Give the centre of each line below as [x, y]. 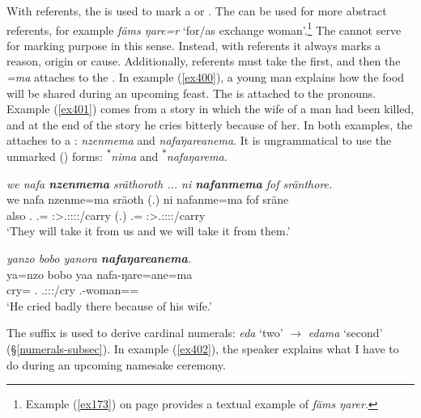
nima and [135, 156]
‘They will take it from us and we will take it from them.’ [149, 231]
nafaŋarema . [197, 156]
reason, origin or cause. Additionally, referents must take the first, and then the [204, 61]
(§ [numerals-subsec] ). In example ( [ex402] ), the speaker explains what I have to [203, 348]
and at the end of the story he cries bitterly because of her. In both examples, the [210, 124]
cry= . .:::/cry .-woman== [73, 290]
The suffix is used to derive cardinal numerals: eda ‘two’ [145, 333]
